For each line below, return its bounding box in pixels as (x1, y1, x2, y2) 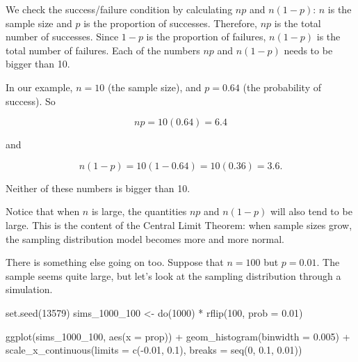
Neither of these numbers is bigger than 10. (6, 180, 190, 195)
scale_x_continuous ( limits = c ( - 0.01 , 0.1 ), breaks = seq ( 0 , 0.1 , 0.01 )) (6, 343, 302, 357)
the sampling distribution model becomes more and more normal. (6, 231, 284, 246)
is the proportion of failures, (146, 29, 266, 44)
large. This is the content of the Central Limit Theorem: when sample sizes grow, (6, 217, 352, 232)
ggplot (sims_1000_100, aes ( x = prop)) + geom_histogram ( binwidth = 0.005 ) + (6, 329, 350, 343)
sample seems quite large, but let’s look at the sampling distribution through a (6, 268, 341, 283)
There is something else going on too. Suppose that (6, 255, 224, 269)
